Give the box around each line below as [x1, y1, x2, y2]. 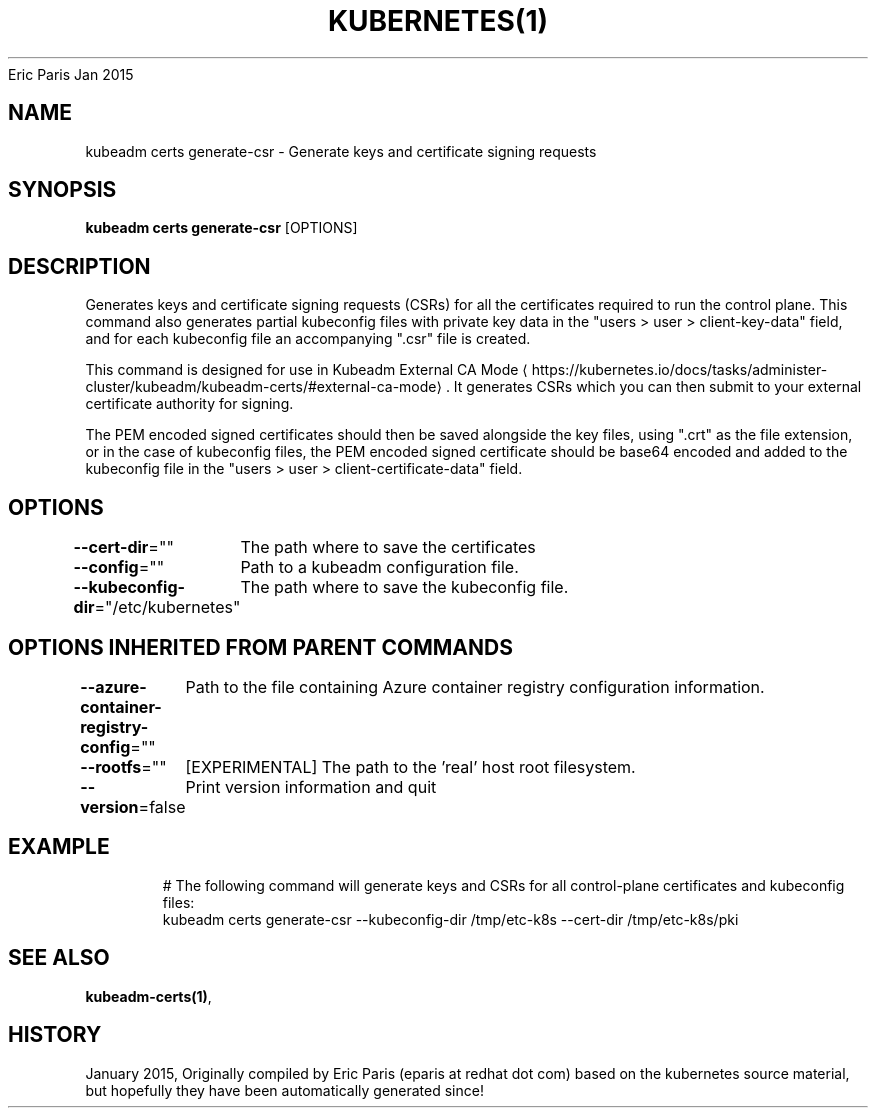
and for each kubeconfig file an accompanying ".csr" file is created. [85, 330, 531, 348]
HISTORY [8, 1022, 102, 1048]
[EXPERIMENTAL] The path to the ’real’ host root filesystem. [185, 756, 636, 777]
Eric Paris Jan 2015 [8, 65, 134, 83]
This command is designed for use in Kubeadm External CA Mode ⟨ [85, 361, 528, 379]
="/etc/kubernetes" [94, 597, 241, 618]
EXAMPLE [8, 834, 110, 860]
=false [138, 796, 186, 817]
